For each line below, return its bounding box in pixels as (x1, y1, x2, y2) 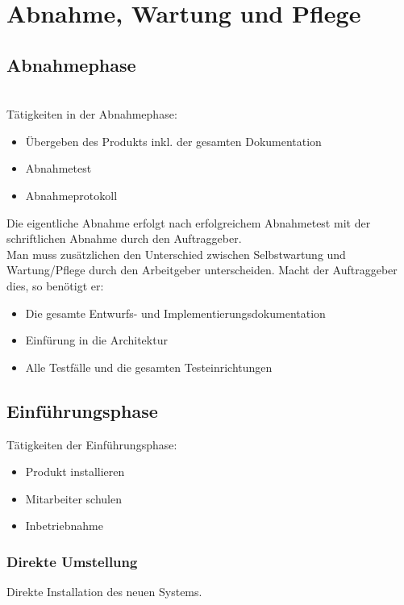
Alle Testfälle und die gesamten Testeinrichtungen (25, 358, 273, 375)
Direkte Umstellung (6, 551, 138, 571)
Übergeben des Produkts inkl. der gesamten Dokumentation (25, 132, 322, 149)
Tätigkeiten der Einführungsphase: (6, 436, 177, 453)
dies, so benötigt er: (6, 277, 104, 294)
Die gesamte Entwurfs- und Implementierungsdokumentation (25, 304, 326, 321)
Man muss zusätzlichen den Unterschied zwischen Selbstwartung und (6, 245, 346, 262)
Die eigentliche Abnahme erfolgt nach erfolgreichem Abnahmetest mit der (6, 214, 371, 231)
